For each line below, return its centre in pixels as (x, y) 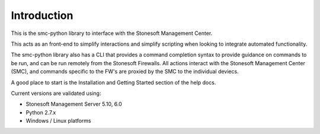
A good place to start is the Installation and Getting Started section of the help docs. (113, 82)
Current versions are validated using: (56, 93)
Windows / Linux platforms (58, 121)
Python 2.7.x (41, 112)
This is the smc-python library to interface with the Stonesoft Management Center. (112, 33)
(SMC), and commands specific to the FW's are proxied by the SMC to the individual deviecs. (125, 72)
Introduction (42, 15)
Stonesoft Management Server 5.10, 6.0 (74, 104)
